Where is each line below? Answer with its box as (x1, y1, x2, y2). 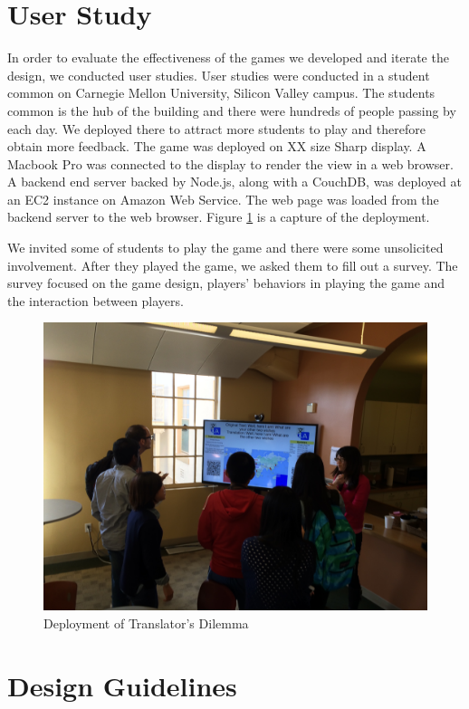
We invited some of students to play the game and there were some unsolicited (7, 238, 444, 257)
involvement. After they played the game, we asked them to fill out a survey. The (7, 255, 458, 274)
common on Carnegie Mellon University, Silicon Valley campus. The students (7, 83, 435, 102)
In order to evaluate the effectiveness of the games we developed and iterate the (7, 48, 449, 67)
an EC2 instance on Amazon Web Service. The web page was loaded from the (7, 189, 439, 208)
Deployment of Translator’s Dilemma (43, 614, 249, 633)
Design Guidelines (7, 666, 237, 704)
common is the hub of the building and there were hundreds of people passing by (7, 101, 456, 120)
